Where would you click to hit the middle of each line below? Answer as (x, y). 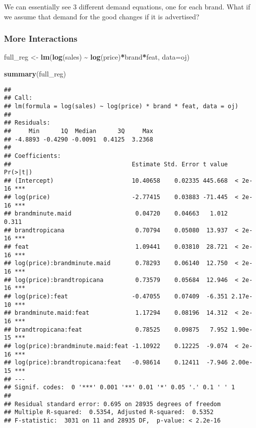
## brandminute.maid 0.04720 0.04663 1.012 (116, 214)
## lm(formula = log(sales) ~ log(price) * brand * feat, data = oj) (121, 106)
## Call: (18, 98)
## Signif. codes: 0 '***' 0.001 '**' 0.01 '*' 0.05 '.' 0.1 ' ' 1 (120, 388)
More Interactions (41, 38)
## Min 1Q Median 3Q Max (79, 131)
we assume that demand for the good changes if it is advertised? (102, 16)
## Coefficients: (32, 156)
